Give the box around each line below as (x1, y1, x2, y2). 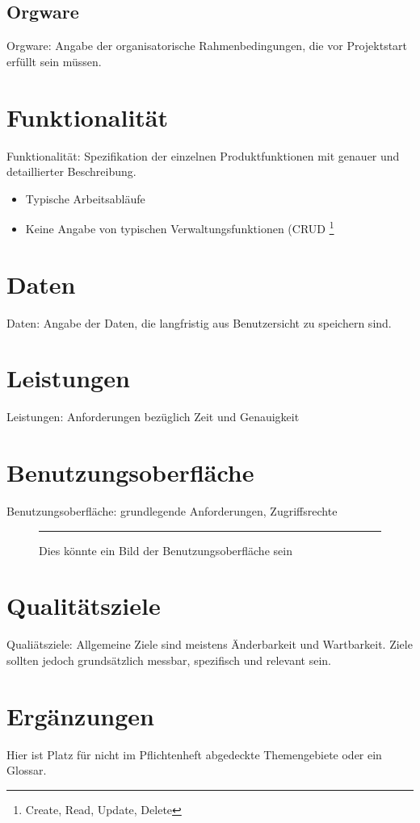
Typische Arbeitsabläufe (25, 190, 145, 207)
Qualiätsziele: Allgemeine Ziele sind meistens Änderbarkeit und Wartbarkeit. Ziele (6, 636, 413, 653)
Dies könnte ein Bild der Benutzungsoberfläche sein (39, 541, 292, 558)
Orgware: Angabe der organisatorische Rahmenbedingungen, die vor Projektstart (6, 37, 408, 54)
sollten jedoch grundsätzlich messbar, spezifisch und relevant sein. (6, 652, 331, 669)
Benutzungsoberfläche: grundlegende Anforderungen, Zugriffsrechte (6, 503, 338, 520)
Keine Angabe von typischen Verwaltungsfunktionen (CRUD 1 (25, 218, 334, 236)
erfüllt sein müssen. (6, 52, 102, 69)
